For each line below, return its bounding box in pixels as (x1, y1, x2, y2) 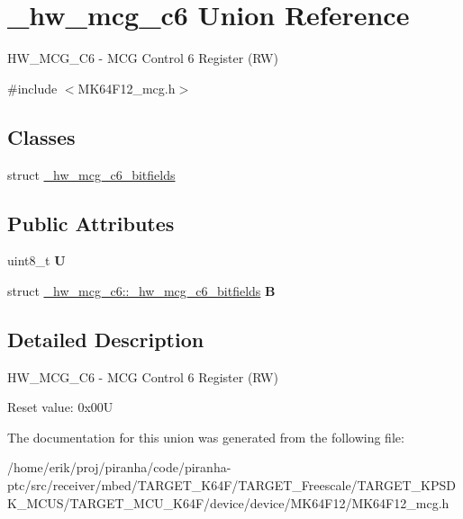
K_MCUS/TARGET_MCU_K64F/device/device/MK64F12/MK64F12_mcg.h (7, 493, 449, 512)
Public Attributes (7, 209, 175, 237)
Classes (7, 122, 76, 150)
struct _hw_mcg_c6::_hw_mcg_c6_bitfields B (7, 281, 276, 300)
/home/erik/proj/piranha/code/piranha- (7, 458, 231, 477)
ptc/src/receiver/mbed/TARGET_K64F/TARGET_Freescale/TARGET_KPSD (7, 476, 456, 495)
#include (7, 78, 58, 97)
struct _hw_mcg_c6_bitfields (7, 165, 176, 183)
